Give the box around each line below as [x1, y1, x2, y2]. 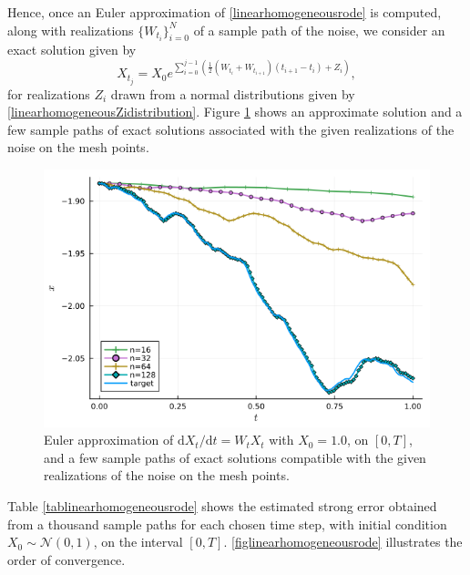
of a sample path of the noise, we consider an [193, 20, 445, 39]
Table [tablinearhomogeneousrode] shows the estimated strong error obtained [7, 496, 437, 515]
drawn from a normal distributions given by [110, 84, 355, 103]
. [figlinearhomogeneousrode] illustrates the [223, 532, 463, 551]
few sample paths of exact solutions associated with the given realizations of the [7, 119, 455, 139]
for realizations [7, 84, 90, 103]
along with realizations [7, 20, 134, 39]
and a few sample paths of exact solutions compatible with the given [44, 447, 426, 467]
